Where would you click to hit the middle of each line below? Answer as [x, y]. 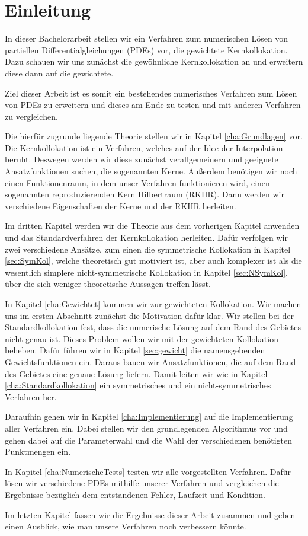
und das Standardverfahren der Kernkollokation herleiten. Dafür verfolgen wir [146, 237]
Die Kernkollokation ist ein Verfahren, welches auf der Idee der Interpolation [144, 147]
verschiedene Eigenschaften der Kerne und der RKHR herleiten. [121, 205]
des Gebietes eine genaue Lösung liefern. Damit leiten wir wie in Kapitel [136, 373]
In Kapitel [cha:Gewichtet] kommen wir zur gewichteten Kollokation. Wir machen [153, 304]
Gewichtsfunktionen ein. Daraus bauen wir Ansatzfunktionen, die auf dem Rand [150, 361]
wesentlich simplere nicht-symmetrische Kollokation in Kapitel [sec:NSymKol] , [147, 272]
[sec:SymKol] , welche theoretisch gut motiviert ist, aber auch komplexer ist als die [153, 261]
